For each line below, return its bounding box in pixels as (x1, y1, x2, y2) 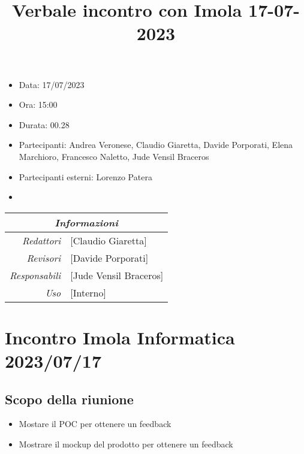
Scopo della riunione (5, 389, 134, 408)
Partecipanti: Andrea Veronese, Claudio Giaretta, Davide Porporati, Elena (19, 138, 293, 151)
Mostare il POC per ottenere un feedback (19, 417, 171, 430)
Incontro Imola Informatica (5, 325, 235, 349)
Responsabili (10, 268, 61, 282)
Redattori (22, 233, 61, 247)
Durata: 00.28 (19, 118, 70, 131)
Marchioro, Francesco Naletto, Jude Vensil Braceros (19, 150, 209, 162)
